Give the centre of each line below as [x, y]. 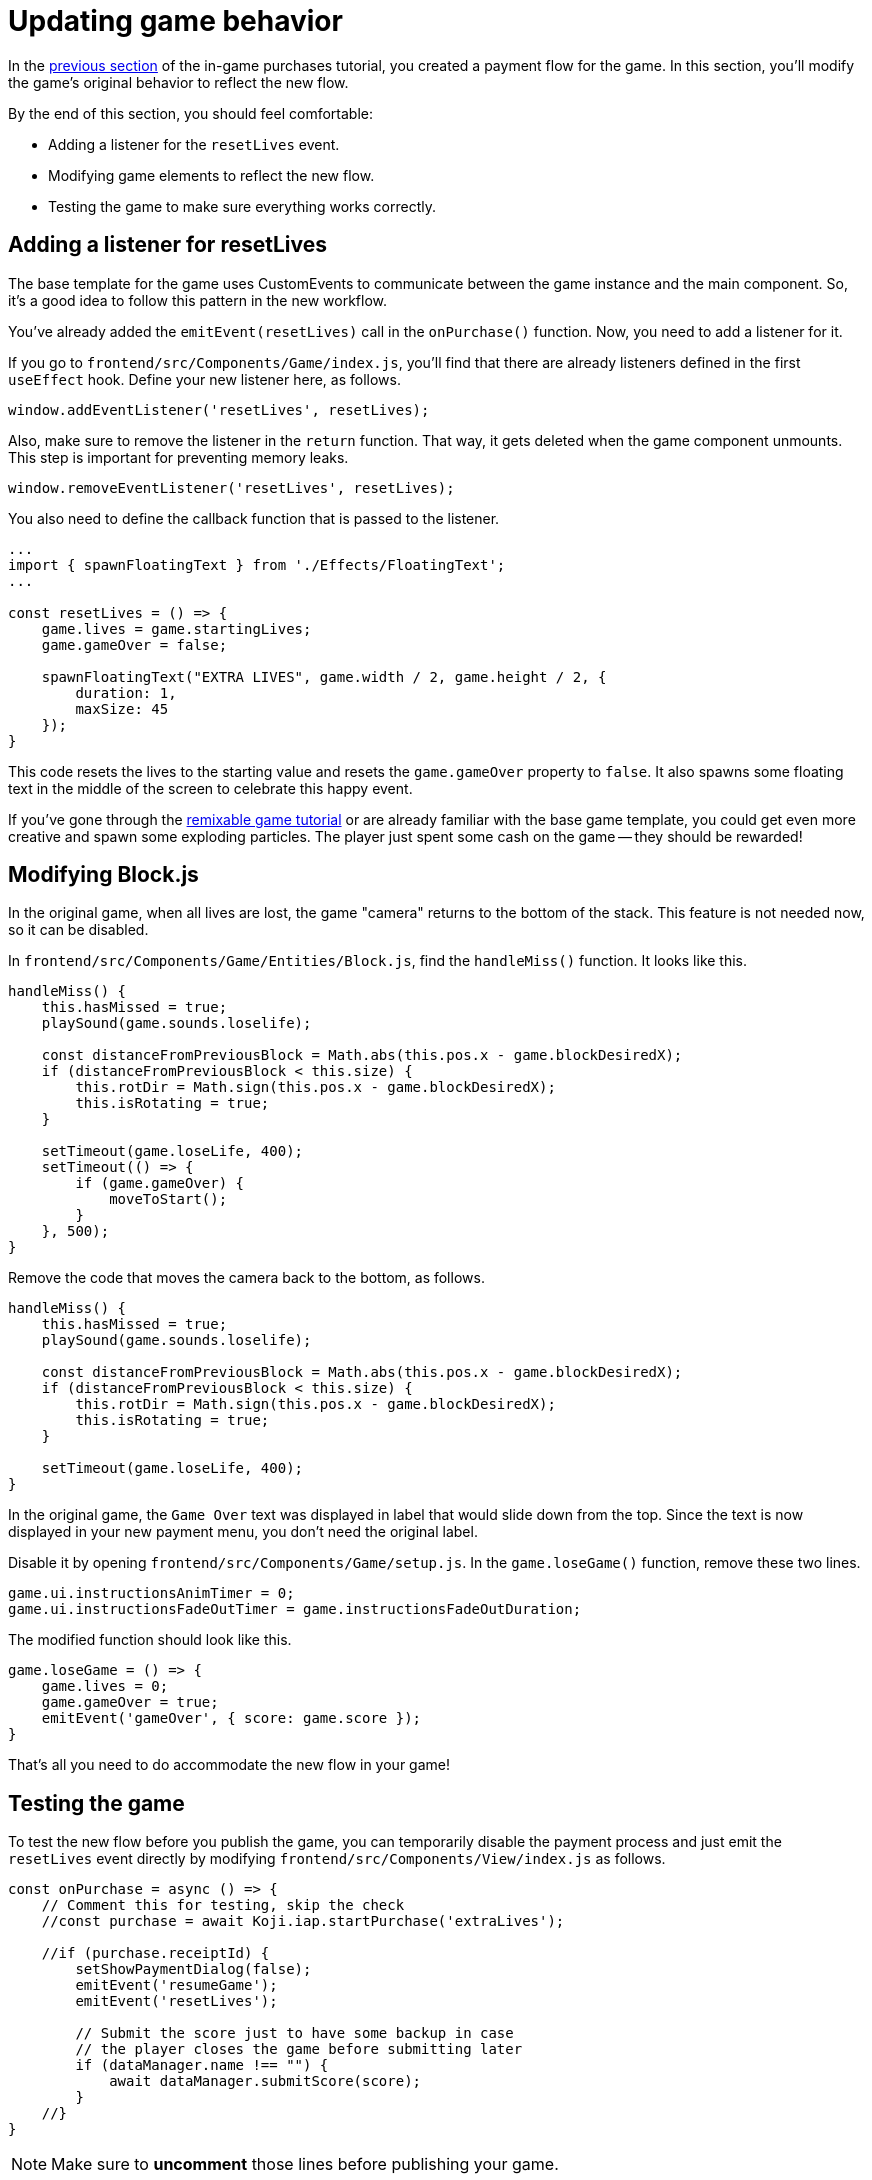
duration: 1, [126, 692]
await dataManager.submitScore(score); [265, 2081]
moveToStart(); [168, 1199]
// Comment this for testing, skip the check [223, 1905]
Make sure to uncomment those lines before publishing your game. [305, 2164]
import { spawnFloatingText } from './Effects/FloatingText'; [257, 564]
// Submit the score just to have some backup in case [294, 2033]
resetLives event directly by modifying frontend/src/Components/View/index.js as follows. [337, 1859]
